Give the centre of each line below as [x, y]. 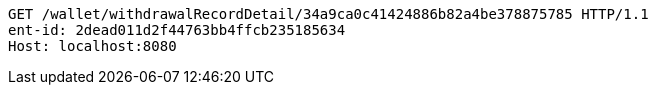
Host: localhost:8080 [92, 46]
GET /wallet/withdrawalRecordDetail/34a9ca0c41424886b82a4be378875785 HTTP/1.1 [328, 14]
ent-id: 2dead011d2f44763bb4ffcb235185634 [177, 30]
